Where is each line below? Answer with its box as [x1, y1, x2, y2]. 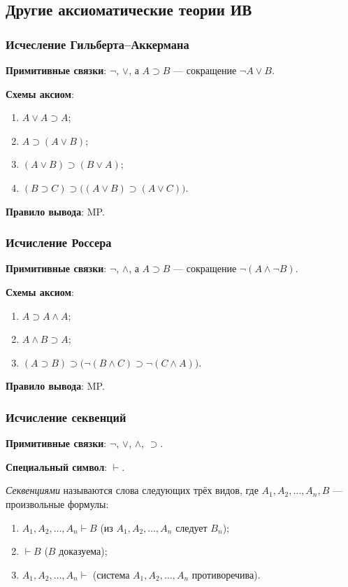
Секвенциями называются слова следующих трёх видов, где [6, 483, 259, 497]
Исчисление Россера [6, 234, 112, 251]
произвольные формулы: [6, 496, 109, 511]
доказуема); [59, 544, 108, 558]
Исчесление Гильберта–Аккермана [6, 35, 189, 52]
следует [175, 520, 208, 535]
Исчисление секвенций [6, 408, 126, 425]
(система [92, 567, 130, 581]
